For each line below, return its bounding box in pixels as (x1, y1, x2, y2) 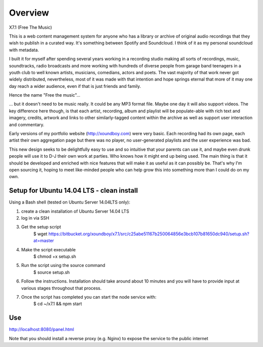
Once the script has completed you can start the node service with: (21, 294, 157, 300)
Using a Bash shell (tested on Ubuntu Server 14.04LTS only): (9, 199, 131, 205)
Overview (9, 7, 49, 18)
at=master (33, 238, 55, 244)
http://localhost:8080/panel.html (9, 327, 74, 332)
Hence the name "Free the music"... (9, 92, 80, 98)
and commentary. (9, 122, 45, 127)
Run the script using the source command (21, 263, 106, 268)
